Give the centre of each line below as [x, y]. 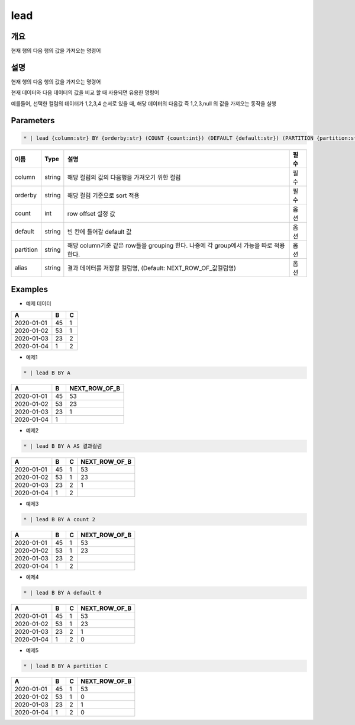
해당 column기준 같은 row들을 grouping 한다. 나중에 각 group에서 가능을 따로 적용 [176, 245]
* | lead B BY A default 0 [62, 593]
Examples [30, 289]
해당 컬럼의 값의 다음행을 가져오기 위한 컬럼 [124, 177]
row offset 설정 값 [91, 213]
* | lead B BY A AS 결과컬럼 [63, 446]
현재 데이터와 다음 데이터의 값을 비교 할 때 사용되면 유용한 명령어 [85, 92]
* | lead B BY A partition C [66, 666]
